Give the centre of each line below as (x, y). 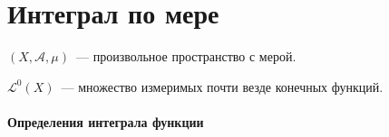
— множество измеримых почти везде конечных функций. (222, 86)
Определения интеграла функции (106, 121)
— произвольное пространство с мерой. (186, 56)
